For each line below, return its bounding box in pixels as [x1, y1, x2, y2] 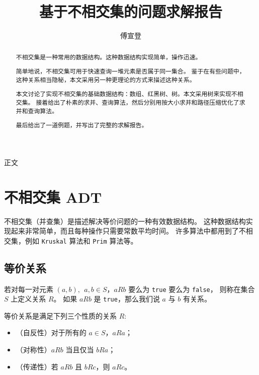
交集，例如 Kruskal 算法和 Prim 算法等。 [4, 235, 138, 246]
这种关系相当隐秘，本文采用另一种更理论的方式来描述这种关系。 [16, 75, 196, 84]
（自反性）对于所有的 [16, 327, 87, 338]
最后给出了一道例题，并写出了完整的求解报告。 [16, 121, 148, 129]
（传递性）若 [16, 361, 58, 371]
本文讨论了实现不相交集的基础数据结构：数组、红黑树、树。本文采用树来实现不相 [16, 90, 243, 98]
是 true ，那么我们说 [94, 293, 160, 304]
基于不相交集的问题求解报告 [39, 1, 222, 22]
